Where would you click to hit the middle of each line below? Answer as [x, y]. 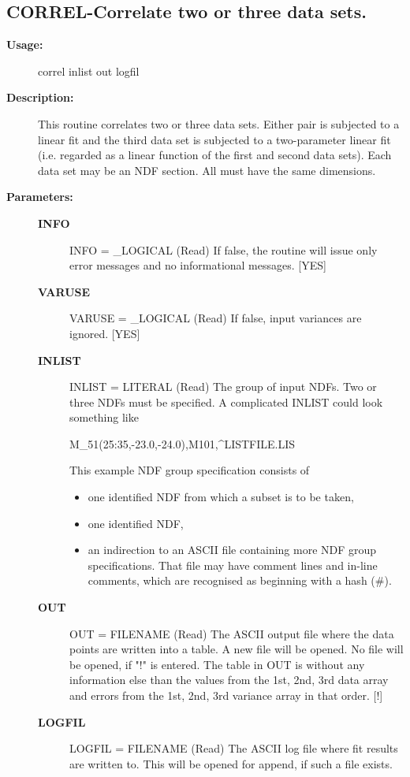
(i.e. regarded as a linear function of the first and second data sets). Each [215, 155]
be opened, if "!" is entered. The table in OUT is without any [217, 664]
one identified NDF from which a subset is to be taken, [221, 497]
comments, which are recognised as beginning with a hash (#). [240, 580]
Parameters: [40, 197]
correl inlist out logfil [89, 71]
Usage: [25, 45]
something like [104, 417]
